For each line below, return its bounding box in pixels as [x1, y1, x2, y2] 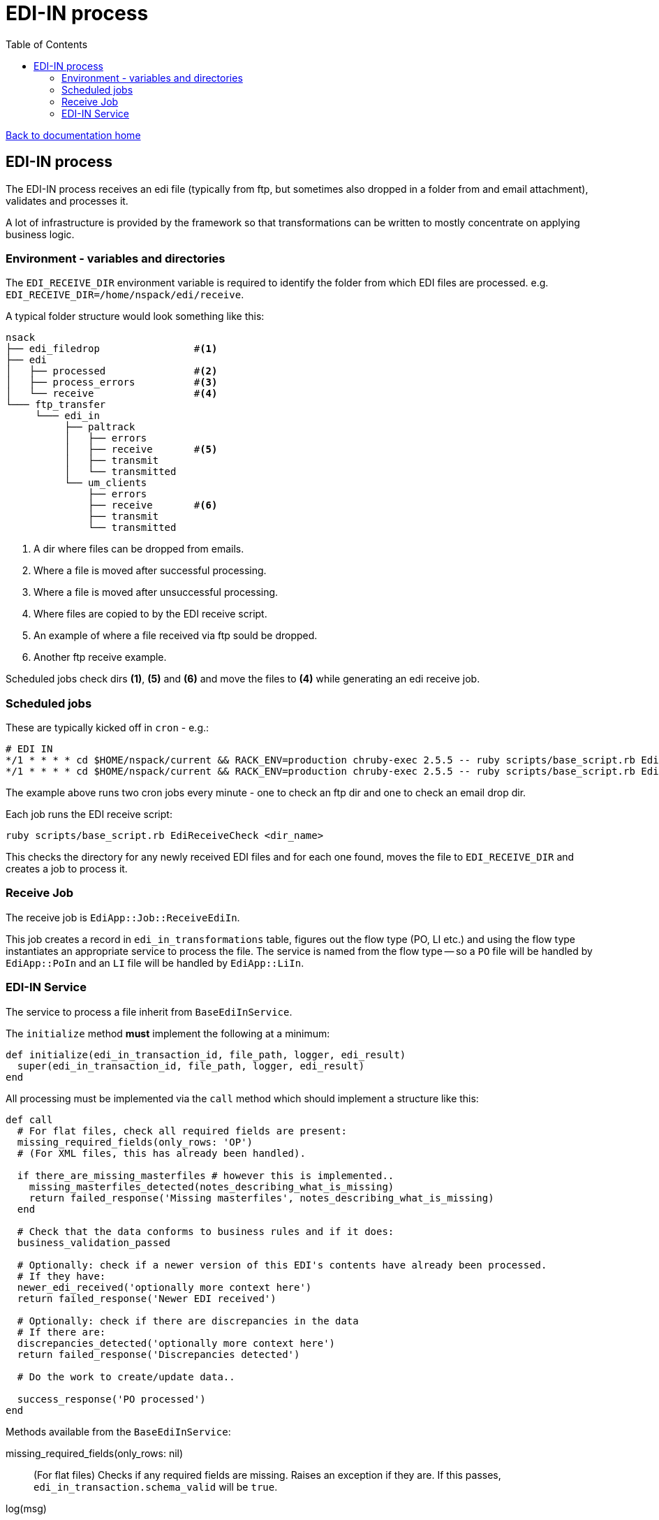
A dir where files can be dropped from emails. [34, 543, 244, 555]
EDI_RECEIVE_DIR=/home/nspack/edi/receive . [6, 288, 244, 301]
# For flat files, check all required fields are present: [17, 1125, 347, 1137]
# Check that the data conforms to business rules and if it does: [17, 1225, 394, 1237]
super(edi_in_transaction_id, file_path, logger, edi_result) [17, 1060, 365, 1072]
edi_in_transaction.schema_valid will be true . [34, 1480, 278, 1493]
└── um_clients [64, 477, 147, 489]
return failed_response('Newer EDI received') [17, 1292, 276, 1304]
